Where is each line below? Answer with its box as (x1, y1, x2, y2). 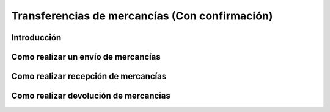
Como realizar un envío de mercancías (11, 52, 161, 62)
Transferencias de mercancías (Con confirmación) (11, 9, 273, 23)
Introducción (11, 32, 62, 43)
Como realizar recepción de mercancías (11, 71, 167, 82)
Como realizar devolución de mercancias (11, 91, 170, 101)
